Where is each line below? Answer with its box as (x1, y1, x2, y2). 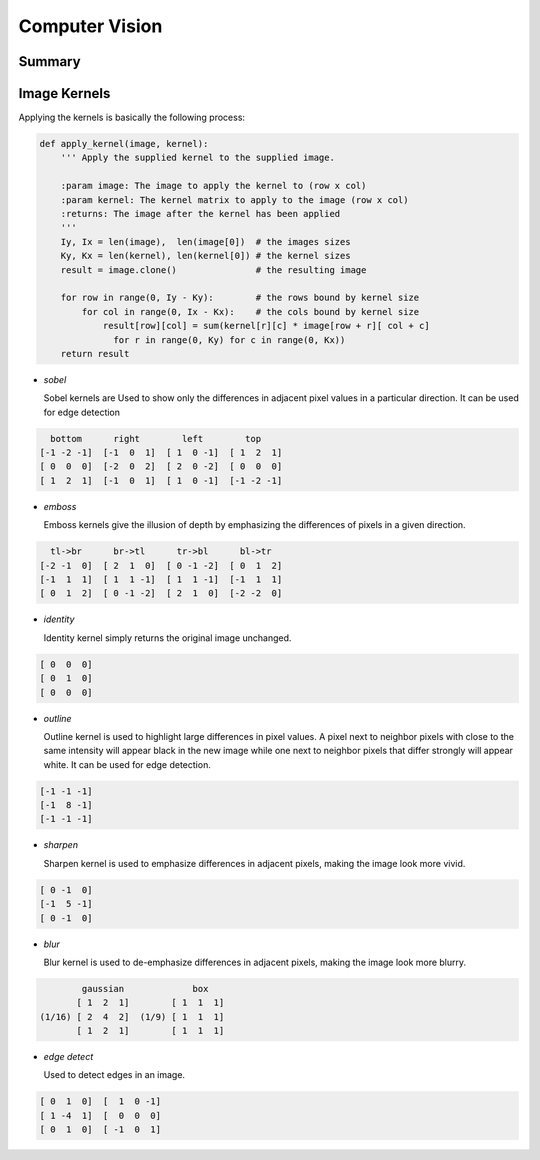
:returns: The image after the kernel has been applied (60, 208, 341, 220)
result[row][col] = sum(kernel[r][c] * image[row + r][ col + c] (102, 320, 430, 332)
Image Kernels (18, 85, 111, 102)
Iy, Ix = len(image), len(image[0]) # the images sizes (60, 236, 351, 247)
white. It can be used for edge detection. (43, 758, 212, 770)
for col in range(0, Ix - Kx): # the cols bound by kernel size (81, 306, 420, 317)
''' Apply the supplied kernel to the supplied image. (60, 152, 335, 164)
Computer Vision (18, 15, 163, 37)
